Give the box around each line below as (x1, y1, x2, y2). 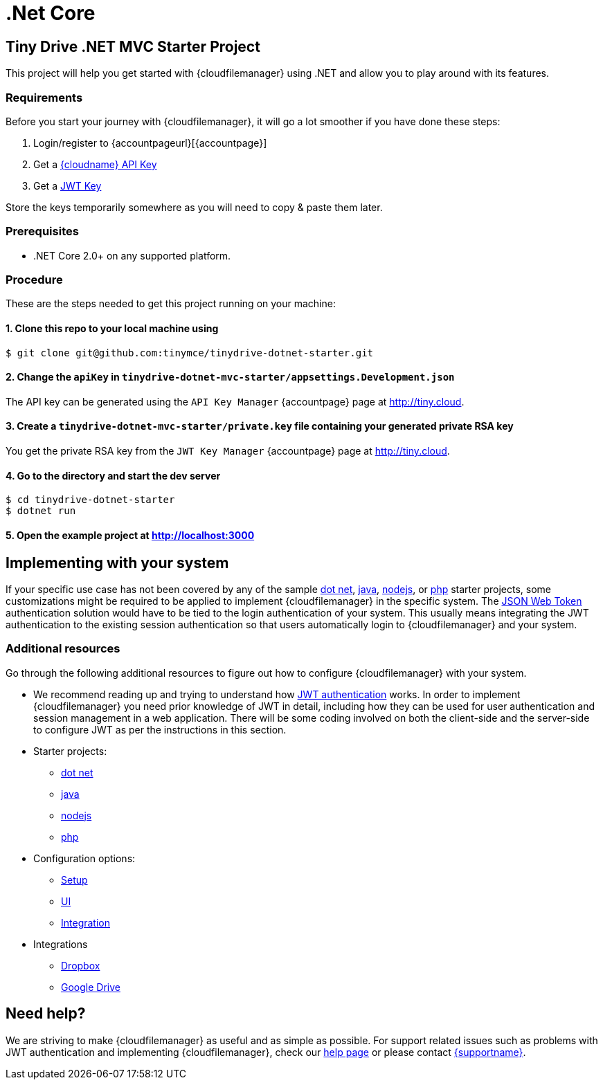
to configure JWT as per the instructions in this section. (33, 723, 287, 736)
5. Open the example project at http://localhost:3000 (6, 529, 255, 541)
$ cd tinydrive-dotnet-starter (6, 494, 175, 506)
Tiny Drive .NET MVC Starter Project (6, 37, 260, 55)
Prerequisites (6, 224, 79, 239)
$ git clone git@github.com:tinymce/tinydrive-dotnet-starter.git (6, 347, 374, 358)
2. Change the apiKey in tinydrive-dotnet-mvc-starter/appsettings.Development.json (6, 371, 455, 383)
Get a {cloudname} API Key (33, 158, 157, 170)
